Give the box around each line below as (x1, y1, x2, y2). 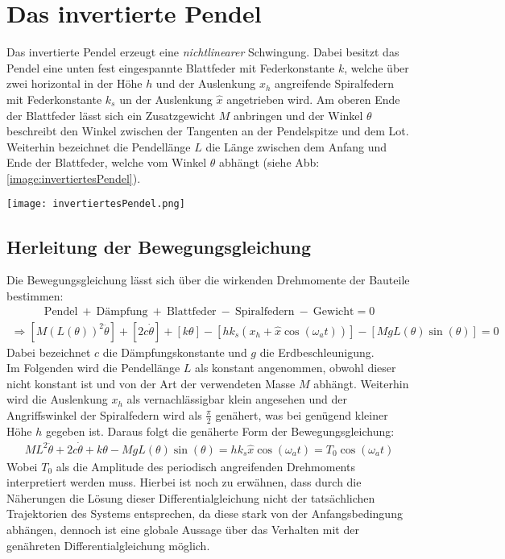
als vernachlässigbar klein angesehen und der (126, 391, 347, 408)
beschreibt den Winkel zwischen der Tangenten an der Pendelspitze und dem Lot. (6, 122, 409, 139)
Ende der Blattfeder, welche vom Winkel (6, 154, 207, 171)
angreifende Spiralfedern (275, 75, 395, 92)
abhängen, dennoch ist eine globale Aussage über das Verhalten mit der (6, 521, 359, 537)
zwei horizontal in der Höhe (6, 75, 143, 92)
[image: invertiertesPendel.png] (6, 198, 185, 210)
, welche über (344, 59, 409, 76)
